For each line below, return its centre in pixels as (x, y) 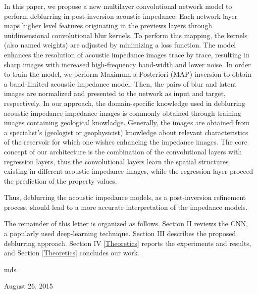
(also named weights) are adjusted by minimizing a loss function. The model (120, 45)
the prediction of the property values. (61, 180)
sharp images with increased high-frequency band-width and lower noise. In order (128, 64)
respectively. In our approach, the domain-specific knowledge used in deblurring (125, 103)
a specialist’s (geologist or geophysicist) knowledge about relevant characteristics (126, 132)
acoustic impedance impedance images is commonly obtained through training (123, 113)
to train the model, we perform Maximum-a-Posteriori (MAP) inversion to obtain (128, 74)
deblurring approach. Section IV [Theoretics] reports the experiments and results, (128, 243)
